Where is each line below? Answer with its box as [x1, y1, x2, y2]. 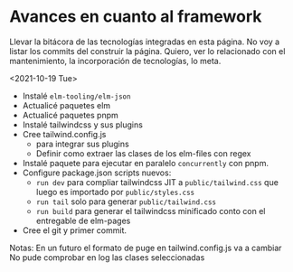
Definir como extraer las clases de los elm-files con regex [35, 147, 251, 159]
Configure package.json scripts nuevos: [22, 167, 172, 178]
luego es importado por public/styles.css [35, 186, 195, 197]
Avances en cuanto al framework [9, 6, 262, 27]
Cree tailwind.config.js [22, 128, 107, 139]
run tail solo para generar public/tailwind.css [35, 196, 217, 207]
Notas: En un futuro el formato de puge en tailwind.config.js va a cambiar [9, 242, 282, 253]
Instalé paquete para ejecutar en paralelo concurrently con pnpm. [22, 157, 269, 168]
